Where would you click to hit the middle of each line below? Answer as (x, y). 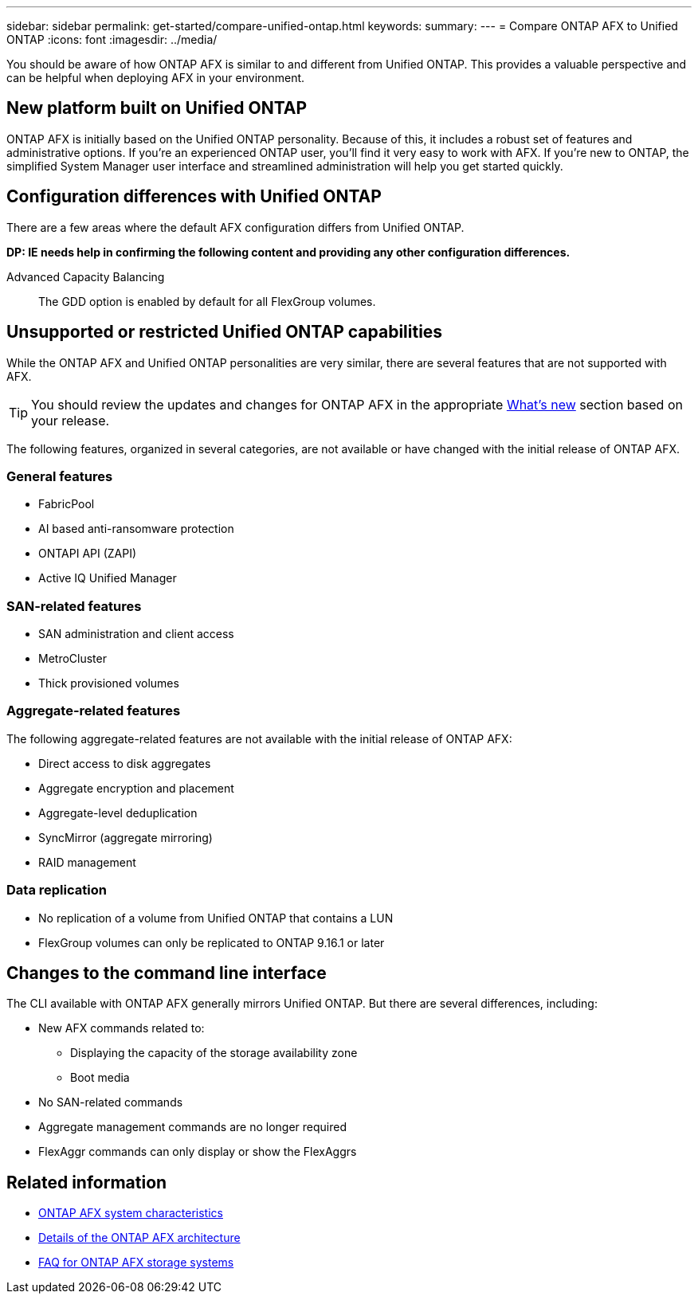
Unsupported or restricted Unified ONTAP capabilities (225, 332)
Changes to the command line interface (167, 973)
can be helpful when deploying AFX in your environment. (156, 78)
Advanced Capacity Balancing (86, 276)
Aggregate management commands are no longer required (193, 1127)
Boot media (100, 1078)
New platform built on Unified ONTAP (157, 108)
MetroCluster (73, 659)
